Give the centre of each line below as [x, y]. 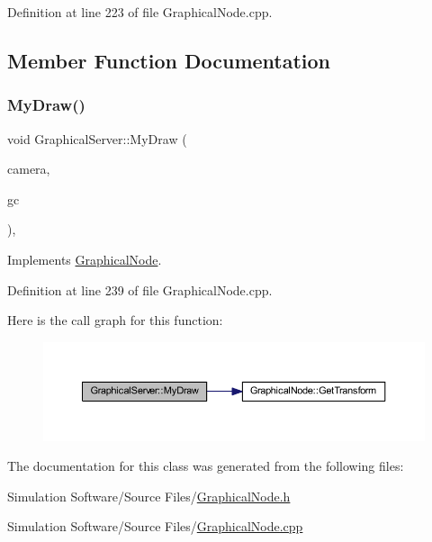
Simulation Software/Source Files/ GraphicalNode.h [149, 496]
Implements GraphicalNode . [85, 259]
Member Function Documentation [169, 60]
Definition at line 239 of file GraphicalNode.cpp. [140, 289]
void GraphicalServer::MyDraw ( [97, 138]
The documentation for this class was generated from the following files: [206, 466]
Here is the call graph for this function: [115, 320]
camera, [29, 169]
